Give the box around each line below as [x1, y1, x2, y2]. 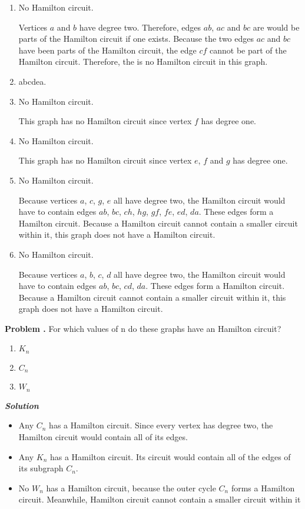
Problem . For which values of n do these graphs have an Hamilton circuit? [5, 322, 281, 334]
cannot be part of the [209, 44, 287, 56]
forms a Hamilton [231, 481, 295, 494]
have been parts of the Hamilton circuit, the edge [18, 44, 197, 56]
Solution [5, 399, 39, 411]
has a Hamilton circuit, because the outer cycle [46, 481, 216, 494]
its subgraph [18, 462, 64, 474]
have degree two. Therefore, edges [79, 21, 201, 33]
